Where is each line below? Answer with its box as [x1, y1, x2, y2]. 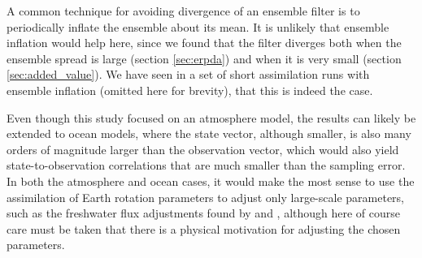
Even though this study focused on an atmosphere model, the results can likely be [7, 109, 416, 126]
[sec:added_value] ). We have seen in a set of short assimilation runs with [7, 66, 370, 83]
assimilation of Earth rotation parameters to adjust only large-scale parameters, [7, 188, 404, 205]
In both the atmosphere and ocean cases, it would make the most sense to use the [7, 172, 415, 189]
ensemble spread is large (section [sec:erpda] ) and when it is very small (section [7, 49, 402, 67]
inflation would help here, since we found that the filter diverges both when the [7, 34, 402, 51]
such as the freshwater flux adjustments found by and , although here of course [7, 204, 401, 221]
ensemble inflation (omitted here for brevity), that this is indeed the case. [7, 81, 373, 98]
